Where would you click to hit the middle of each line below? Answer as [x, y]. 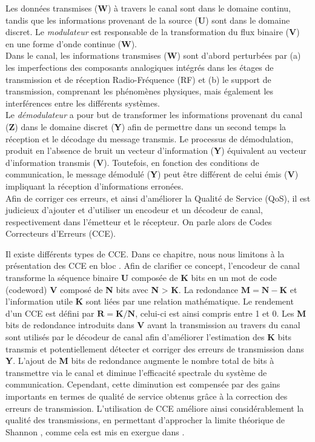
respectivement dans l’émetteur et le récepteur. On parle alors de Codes [139, 221]
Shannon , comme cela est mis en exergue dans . [95, 431]
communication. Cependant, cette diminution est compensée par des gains [143, 384]
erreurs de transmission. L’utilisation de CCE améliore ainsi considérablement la [155, 408]
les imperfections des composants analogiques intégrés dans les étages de [140, 67]
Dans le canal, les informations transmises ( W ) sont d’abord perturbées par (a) [153, 55]
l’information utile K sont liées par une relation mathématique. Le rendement [150, 301]
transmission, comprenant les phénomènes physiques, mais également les [140, 91]
